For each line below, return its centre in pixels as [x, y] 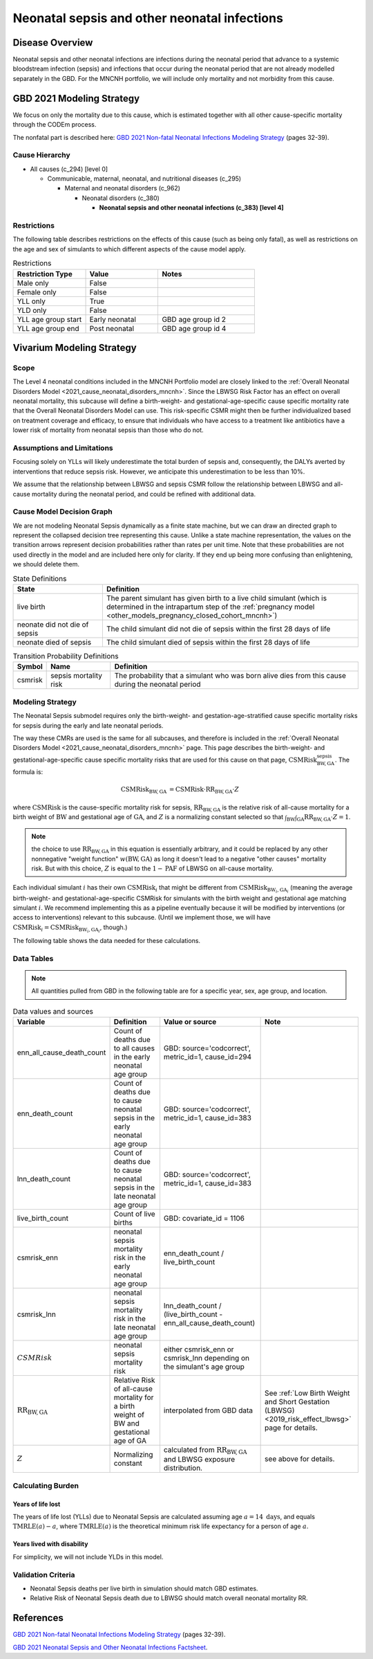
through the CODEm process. [55, 125]
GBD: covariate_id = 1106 [204, 1219]
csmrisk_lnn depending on [207, 1358]
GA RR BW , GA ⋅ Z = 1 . [324, 818]
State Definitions [40, 578]
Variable [31, 1022]
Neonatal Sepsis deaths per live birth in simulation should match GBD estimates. [144, 1588]
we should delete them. [46, 564]
